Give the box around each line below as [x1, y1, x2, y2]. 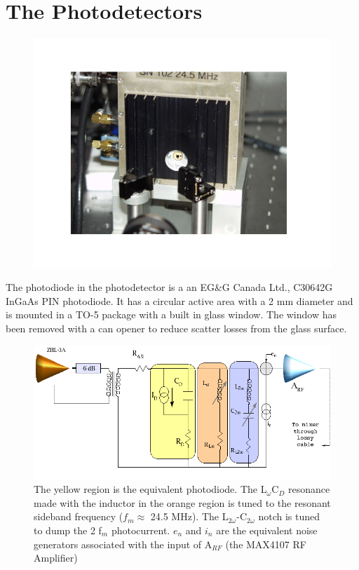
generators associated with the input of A [34, 536, 212, 551]
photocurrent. [111, 522, 170, 537]
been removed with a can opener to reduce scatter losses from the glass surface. [6, 321, 347, 336]
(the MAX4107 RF [225, 536, 306, 551]
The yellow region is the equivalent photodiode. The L [34, 482, 267, 496]
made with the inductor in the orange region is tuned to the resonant [34, 495, 331, 510]
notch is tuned [258, 509, 320, 524]
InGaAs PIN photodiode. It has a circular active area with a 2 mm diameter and [6, 293, 353, 308]
